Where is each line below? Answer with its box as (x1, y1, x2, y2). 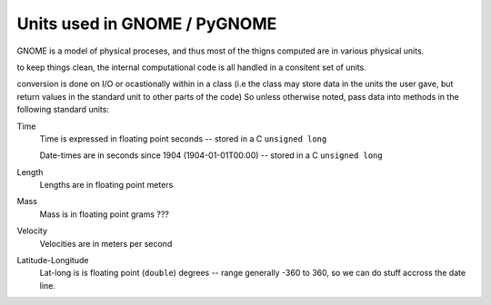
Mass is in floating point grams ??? (39, 209, 170, 220)
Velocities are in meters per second (39, 238, 173, 249)
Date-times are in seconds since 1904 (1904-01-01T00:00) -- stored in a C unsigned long (39, 150, 383, 161)
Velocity (16, 225, 48, 236)
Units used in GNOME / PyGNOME (16, 14, 277, 34)
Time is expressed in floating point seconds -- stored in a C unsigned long (39, 133, 327, 144)
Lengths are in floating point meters (39, 180, 174, 191)
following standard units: (16, 104, 109, 115)
